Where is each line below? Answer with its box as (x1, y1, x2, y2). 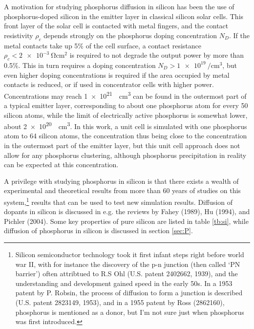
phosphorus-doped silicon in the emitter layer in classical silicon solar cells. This (4, 11, 244, 21)
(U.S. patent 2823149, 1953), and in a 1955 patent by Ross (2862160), (15, 297, 225, 307)
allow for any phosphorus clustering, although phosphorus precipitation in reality (4, 150, 247, 160)
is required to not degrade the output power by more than (69, 50, 244, 60)
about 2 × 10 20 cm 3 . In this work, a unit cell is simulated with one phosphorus (4, 120, 247, 131)
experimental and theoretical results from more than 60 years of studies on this (4, 185, 241, 196)
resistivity (4, 30, 33, 40)
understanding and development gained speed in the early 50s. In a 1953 (15, 278, 233, 288)
